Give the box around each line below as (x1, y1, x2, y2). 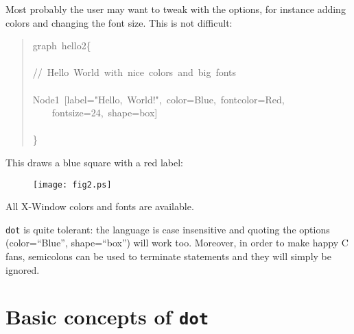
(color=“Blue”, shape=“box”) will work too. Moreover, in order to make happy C (5, 235, 349, 250)
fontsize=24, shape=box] (51, 105, 158, 120)
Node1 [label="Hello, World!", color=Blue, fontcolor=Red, (32, 92, 285, 106)
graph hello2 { (32, 38, 91, 53)
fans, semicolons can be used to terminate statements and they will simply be (5, 249, 331, 264)
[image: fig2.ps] (33, 179, 112, 190)
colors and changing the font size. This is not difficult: (5, 15, 233, 29)
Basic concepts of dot (5, 303, 209, 331)
